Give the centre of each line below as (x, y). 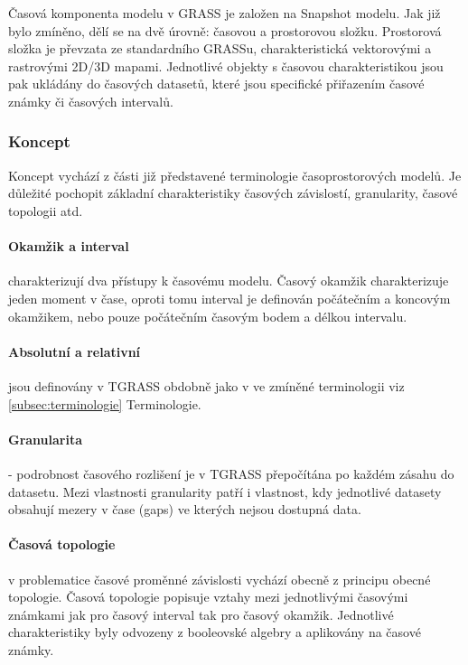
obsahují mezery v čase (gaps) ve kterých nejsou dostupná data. (185, 509)
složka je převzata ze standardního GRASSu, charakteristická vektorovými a (220, 48)
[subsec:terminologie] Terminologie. (105, 403)
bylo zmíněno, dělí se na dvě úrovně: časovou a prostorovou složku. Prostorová (225, 30)
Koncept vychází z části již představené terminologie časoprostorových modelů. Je (235, 175)
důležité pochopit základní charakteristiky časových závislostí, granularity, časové (233, 193)
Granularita (46, 439)
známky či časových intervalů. (91, 101)
